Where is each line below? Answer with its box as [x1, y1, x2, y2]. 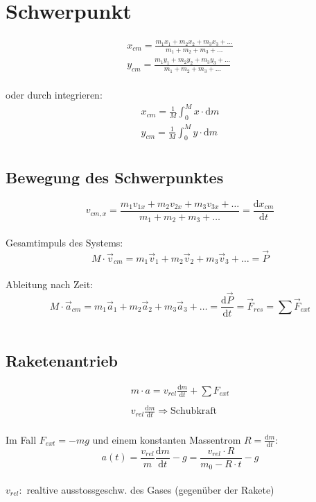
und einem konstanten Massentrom [92, 432, 241, 446]
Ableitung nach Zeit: [6, 276, 94, 291]
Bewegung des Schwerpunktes [6, 166, 224, 187]
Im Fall [6, 432, 37, 446]
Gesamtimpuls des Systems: [6, 235, 123, 249]
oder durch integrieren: [6, 87, 103, 102]
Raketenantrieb [6, 349, 118, 371]
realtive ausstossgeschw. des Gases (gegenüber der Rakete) [26, 482, 274, 496]
